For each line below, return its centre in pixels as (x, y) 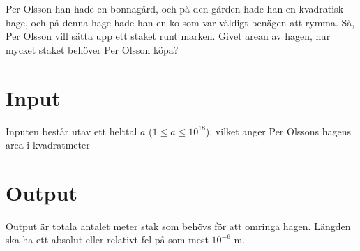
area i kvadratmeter (48, 145)
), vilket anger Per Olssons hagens (278, 131)
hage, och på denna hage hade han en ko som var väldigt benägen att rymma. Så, (180, 22)
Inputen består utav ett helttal (72, 131)
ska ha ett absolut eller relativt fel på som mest (107, 239)
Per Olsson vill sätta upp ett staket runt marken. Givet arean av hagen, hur (168, 36)
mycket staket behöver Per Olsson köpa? (92, 49)
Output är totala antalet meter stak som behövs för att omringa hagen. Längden (178, 226)
